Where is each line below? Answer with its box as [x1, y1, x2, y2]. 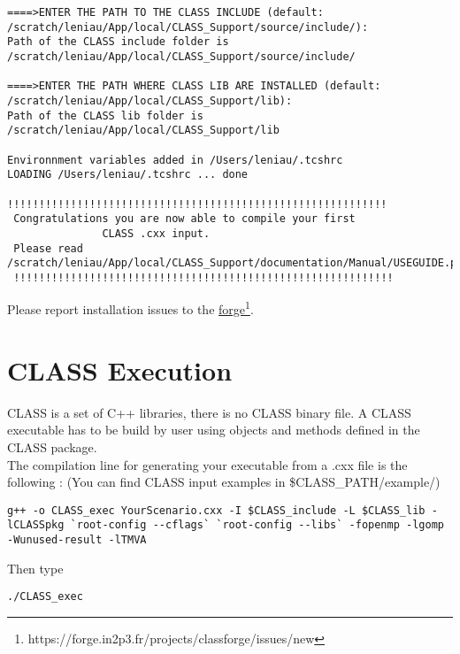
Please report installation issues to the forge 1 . [7, 297, 254, 319]
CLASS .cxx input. [102, 227, 211, 240]
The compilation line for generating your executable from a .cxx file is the [7, 455, 408, 473]
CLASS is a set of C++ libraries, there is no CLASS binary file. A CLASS [7, 403, 411, 421]
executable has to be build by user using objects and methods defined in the [7, 420, 420, 439]
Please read [13, 242, 83, 255]
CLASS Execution [7, 351, 233, 388]
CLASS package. [7, 438, 97, 457]
